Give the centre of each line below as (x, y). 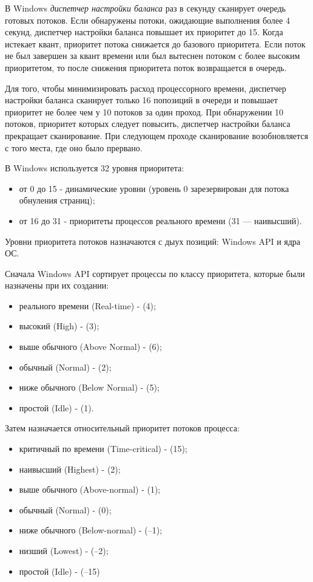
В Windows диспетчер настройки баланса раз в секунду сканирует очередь (145, 8)
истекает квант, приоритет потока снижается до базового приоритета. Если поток (155, 43)
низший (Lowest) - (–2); (64, 550)
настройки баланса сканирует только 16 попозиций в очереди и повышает (141, 100)
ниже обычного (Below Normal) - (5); (89, 387)
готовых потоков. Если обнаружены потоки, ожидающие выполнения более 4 (147, 20)
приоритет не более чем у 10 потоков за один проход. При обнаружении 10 (144, 111)
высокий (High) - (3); (59, 326)
